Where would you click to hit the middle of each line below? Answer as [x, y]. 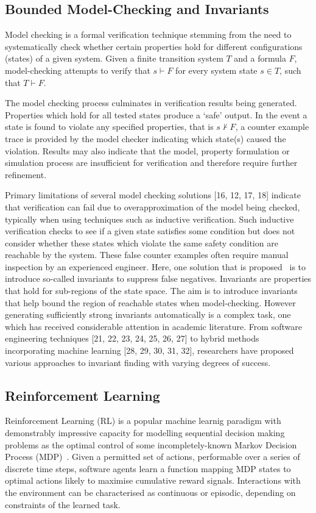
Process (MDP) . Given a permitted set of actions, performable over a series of [153, 457]
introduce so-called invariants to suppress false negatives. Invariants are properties [158, 278]
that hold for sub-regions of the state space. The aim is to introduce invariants [151, 291]
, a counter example [272, 127]
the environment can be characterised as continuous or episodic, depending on [150, 492]
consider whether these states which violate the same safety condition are [142, 242]
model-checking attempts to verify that [78, 70]
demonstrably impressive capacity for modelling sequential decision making [145, 433]
